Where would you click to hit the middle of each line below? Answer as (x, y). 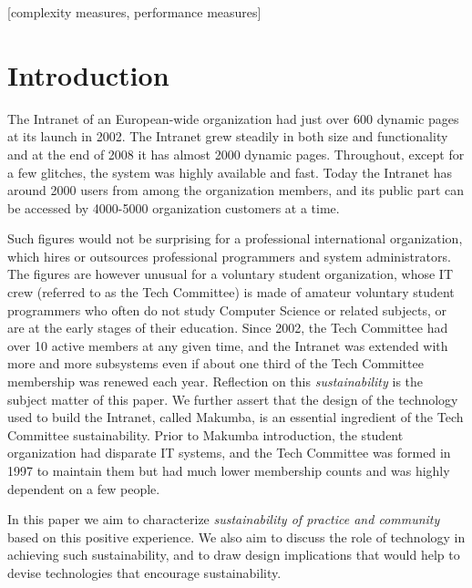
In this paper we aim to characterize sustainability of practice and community (224, 519)
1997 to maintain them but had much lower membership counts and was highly (229, 470)
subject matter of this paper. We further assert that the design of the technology (233, 399)
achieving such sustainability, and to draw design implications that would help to (234, 555)
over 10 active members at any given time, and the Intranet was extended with (228, 345)
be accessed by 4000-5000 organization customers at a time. (174, 207)
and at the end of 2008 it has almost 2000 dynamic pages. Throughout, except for (236, 154)
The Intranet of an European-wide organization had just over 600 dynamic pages (233, 118)
